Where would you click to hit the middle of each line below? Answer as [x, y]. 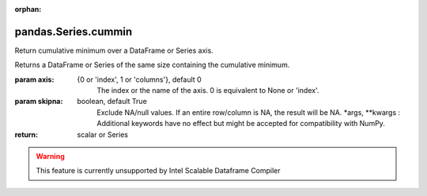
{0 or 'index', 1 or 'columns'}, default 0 [139, 80]
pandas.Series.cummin [74, 31]
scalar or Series [102, 135]
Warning [50, 157]
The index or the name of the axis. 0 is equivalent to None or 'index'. [208, 91]
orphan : [28, 9]
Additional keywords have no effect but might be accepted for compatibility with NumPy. [241, 124]
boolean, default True [112, 102]
